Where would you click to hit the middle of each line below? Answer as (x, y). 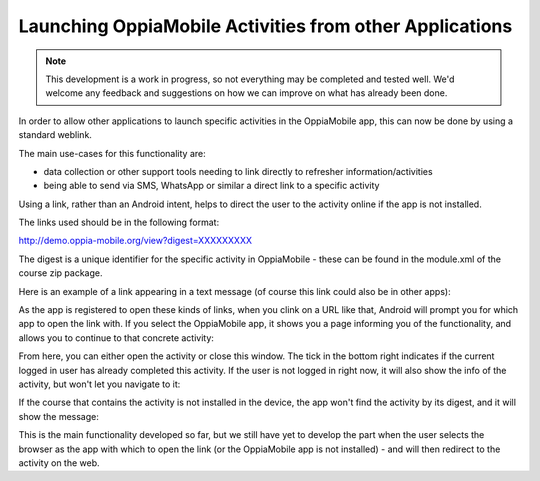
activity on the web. (59, 462)
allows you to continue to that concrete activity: (116, 337)
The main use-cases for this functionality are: (112, 153)
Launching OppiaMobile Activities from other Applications (265, 26)
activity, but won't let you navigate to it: (99, 384)
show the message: (59, 416)
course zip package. (60, 273)
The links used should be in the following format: (119, 222)
